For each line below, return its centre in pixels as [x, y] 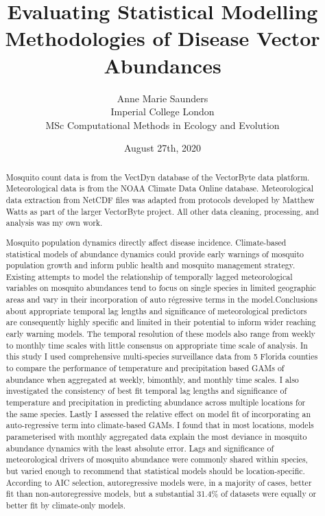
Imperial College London [162, 112]
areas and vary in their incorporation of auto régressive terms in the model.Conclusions [161, 300]
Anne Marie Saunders [162, 98]
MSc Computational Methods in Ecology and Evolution [162, 125]
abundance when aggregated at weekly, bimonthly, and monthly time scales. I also [152, 379]
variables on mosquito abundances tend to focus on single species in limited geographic [161, 288]
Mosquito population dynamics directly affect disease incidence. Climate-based [146, 242]
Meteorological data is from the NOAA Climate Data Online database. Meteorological [160, 188]
